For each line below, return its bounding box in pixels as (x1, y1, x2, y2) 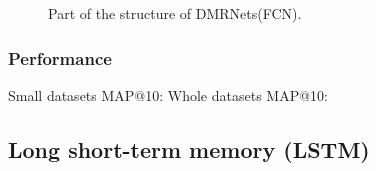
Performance (8, 45, 112, 70)
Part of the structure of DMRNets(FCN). (48, 3, 302, 23)
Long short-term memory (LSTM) (8, 133, 370, 164)
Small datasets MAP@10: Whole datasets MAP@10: (8, 84, 328, 105)
